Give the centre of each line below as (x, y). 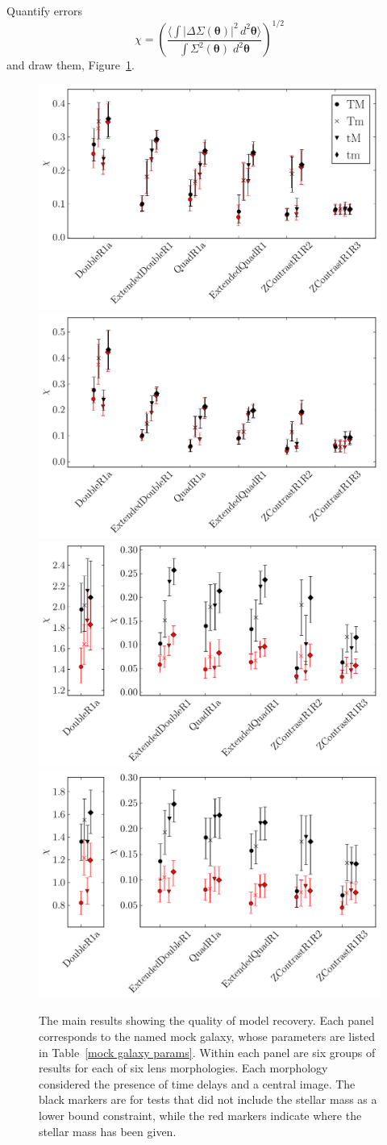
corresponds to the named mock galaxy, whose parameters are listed (207, 1036)
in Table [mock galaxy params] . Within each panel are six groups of (207, 1052)
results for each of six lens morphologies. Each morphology (183, 1068)
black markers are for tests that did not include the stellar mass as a (208, 1099)
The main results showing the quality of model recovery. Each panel (206, 1020)
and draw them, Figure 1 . (71, 65)
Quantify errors (44, 10)
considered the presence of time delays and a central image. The (197, 1083)
